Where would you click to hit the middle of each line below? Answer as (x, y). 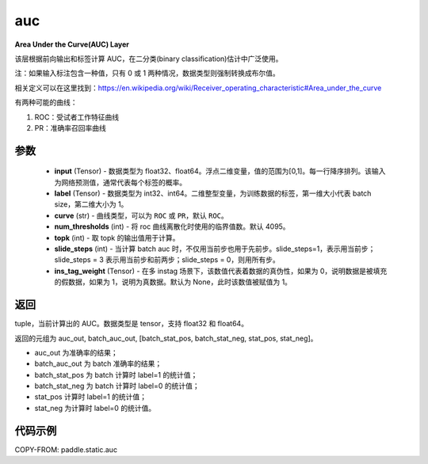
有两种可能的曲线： (46, 102)
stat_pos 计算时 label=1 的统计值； (90, 397)
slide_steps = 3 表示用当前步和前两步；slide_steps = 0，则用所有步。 (167, 260)
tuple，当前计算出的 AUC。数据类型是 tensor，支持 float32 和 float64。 (132, 324)
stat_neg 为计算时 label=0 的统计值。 (95, 408)
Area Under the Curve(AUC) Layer (72, 44)
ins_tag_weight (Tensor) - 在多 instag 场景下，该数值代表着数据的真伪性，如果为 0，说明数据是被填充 (221, 271)
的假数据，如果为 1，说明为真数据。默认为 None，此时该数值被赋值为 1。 (173, 282)
